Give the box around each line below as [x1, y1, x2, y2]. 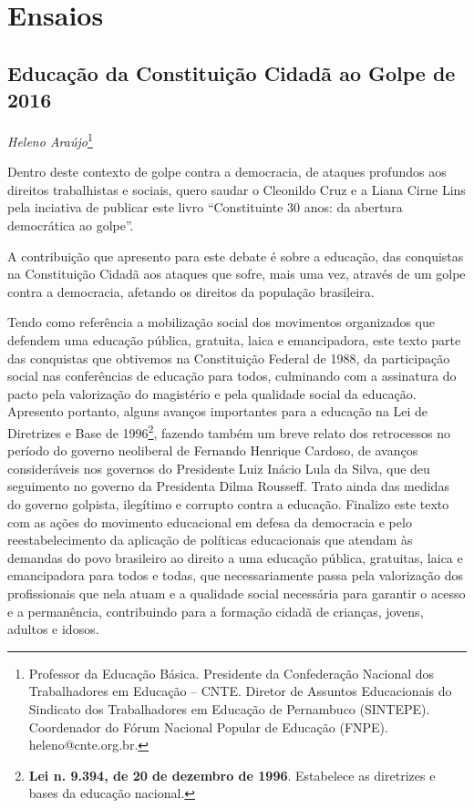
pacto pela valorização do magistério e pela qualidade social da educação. [7, 384, 417, 403]
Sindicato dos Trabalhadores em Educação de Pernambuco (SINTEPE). [28, 699, 430, 718]
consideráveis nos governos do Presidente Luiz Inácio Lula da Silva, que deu [7, 458, 430, 477]
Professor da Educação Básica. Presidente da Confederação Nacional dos [28, 663, 435, 682]
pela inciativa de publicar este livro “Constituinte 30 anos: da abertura [7, 198, 403, 217]
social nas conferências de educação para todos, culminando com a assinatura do [7, 366, 457, 385]
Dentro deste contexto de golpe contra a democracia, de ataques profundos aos [7, 162, 447, 181]
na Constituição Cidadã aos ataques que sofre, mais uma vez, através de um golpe [7, 264, 466, 283]
